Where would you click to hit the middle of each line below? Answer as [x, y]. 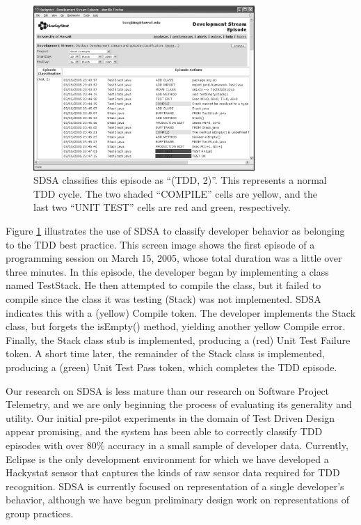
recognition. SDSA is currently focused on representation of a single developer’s [175, 486]
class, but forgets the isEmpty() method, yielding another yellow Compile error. [176, 326]
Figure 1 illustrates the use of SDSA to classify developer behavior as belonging [175, 230]
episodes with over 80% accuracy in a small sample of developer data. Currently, [177, 445]
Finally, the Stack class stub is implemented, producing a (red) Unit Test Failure [178, 339]
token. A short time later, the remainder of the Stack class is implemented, [165, 353]
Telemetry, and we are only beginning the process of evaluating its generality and [179, 404]
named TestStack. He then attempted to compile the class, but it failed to [163, 285]
